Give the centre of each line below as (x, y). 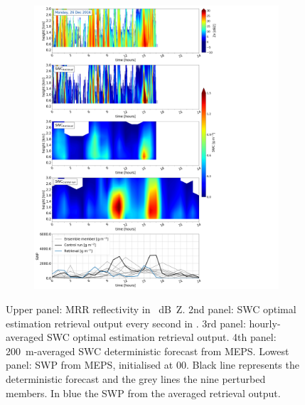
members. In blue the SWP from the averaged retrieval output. (143, 393)
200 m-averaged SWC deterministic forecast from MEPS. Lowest (148, 351)
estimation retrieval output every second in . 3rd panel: (126, 323)
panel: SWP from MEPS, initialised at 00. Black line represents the (152, 365)
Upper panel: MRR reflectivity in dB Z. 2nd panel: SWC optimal (151, 309)
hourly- (265, 323)
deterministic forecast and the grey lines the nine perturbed (136, 379)
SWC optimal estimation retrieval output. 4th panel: (161, 337)
